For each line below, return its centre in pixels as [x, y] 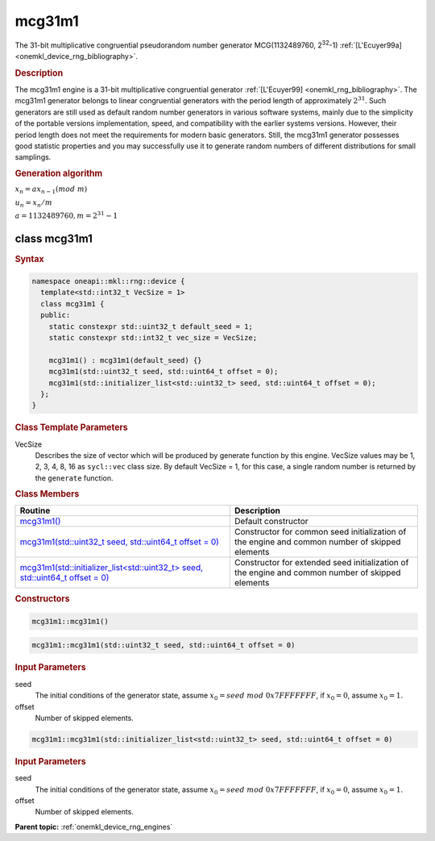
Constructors [42, 599]
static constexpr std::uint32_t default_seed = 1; [151, 326]
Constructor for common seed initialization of [321, 532]
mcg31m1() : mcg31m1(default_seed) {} [125, 360]
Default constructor [272, 522]
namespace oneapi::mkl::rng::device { [108, 281]
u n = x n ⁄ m [33, 203]
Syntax [29, 259]
